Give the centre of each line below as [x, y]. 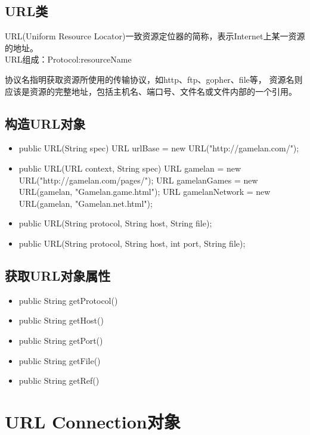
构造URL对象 [45, 123]
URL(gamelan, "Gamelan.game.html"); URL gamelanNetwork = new [145, 192]
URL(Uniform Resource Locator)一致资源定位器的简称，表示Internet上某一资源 [155, 36]
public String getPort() [61, 340]
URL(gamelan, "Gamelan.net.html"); [86, 203]
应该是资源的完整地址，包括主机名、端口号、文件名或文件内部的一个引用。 [151, 91]
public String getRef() [59, 380]
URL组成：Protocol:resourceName [68, 59]
